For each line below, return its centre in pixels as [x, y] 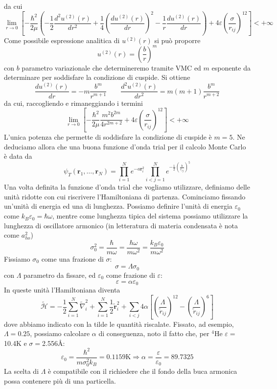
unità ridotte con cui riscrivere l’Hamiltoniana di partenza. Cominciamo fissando [125, 196]
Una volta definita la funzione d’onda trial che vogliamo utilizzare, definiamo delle [127, 187]
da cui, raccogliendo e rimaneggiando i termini [74, 103]
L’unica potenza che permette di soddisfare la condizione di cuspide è [108, 137]
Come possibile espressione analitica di [62, 40]
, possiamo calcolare [60, 333]
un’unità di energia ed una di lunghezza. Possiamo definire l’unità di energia [118, 206]
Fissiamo [17, 258]
